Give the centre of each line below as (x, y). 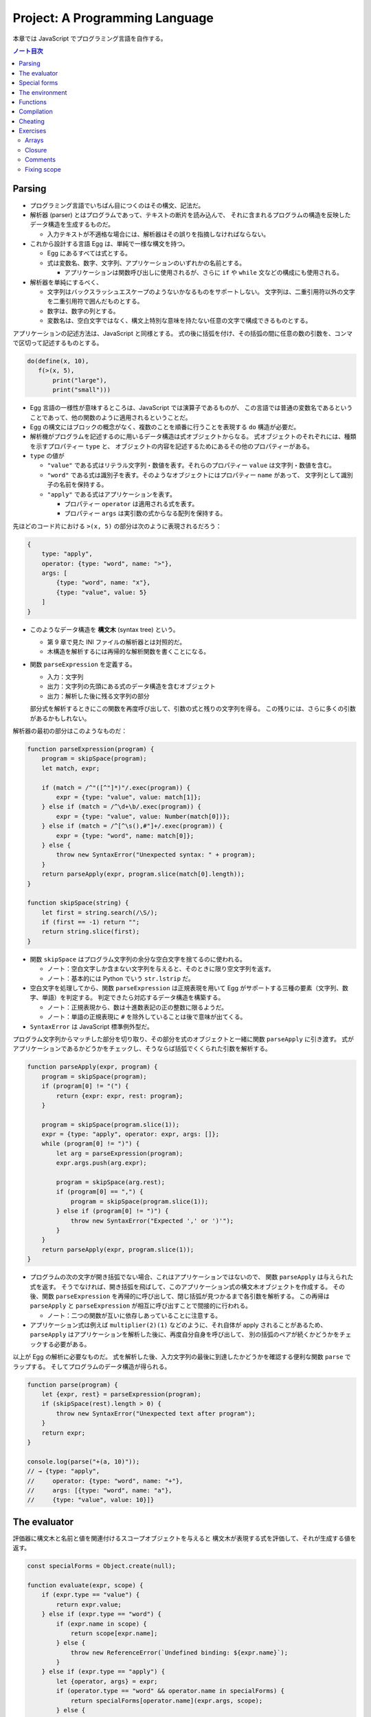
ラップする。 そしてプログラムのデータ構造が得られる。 (92, 1366)
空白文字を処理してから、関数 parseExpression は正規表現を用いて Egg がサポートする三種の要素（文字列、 (186, 988)
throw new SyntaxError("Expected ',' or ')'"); (152, 1220)
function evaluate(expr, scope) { (85, 1585)
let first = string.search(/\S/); (100, 912)
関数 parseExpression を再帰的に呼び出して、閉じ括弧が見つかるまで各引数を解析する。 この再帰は (185, 1296)
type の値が (47, 456)
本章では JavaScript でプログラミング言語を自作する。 (90, 38)
